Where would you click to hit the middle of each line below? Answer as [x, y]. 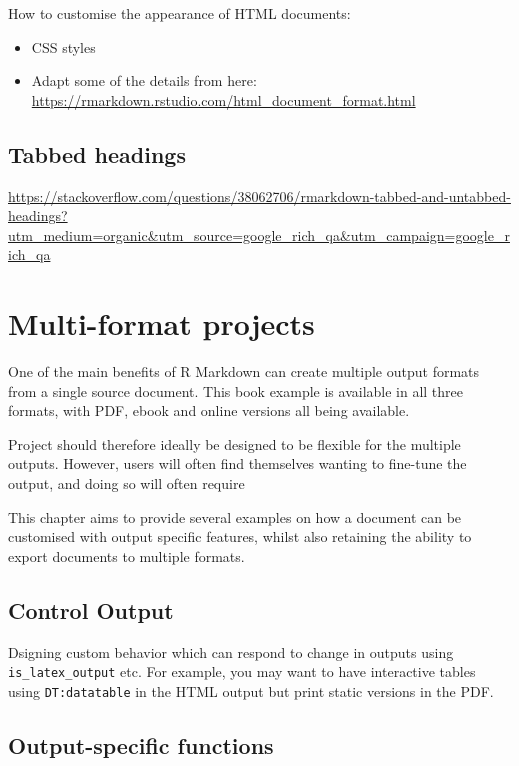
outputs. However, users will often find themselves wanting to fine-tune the [237, 463]
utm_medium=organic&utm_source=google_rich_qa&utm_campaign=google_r [259, 234]
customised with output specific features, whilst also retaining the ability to [240, 536]
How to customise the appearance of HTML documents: [179, 13]
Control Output [91, 609]
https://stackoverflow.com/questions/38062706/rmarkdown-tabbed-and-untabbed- [259, 195]
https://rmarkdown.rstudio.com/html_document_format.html [223, 99]
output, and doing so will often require [126, 483]
